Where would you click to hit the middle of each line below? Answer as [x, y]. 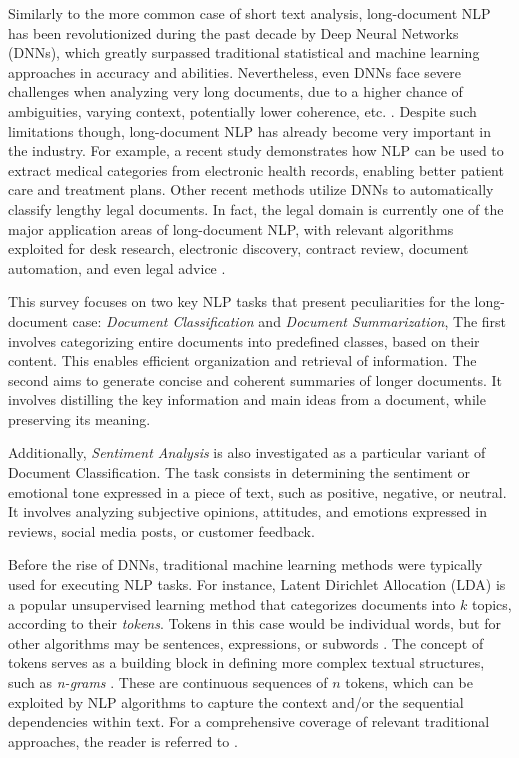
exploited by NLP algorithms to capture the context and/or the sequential [236, 701]
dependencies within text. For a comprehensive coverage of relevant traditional [249, 721]
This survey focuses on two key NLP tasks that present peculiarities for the [239, 301]
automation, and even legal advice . [117, 267]
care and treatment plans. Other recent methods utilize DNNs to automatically [251, 189]
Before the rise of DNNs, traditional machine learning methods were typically [245, 564]
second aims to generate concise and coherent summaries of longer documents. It [255, 379]
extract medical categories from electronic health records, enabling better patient [256, 169]
